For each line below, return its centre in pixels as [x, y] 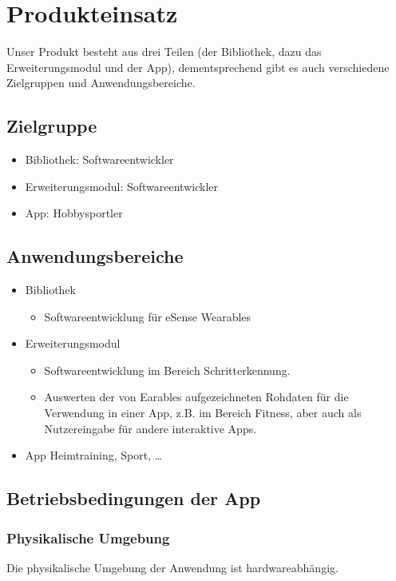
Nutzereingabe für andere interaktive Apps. [150, 428]
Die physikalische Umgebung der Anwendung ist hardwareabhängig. [172, 567]
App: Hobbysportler [74, 213]
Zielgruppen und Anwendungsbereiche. [101, 83]
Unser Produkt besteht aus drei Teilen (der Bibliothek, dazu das [164, 52]
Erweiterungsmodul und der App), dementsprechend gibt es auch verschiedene [198, 67]
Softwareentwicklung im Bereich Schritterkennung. [167, 370]
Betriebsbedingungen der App [134, 498]
